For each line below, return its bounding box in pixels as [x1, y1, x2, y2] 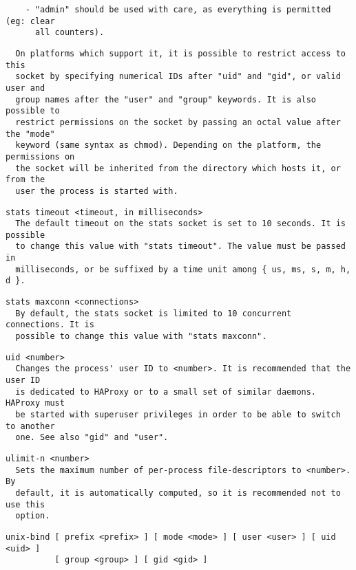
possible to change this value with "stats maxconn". [15, 331, 267, 342]
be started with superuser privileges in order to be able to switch [15, 410, 341, 419]
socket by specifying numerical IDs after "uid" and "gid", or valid [15, 72, 341, 82]
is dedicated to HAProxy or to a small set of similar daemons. [15, 386, 317, 397]
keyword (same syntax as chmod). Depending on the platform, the [15, 140, 322, 151]
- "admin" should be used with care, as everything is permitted [25, 5, 331, 14]
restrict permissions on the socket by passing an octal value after [15, 117, 341, 127]
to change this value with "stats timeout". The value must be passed [15, 241, 346, 252]
